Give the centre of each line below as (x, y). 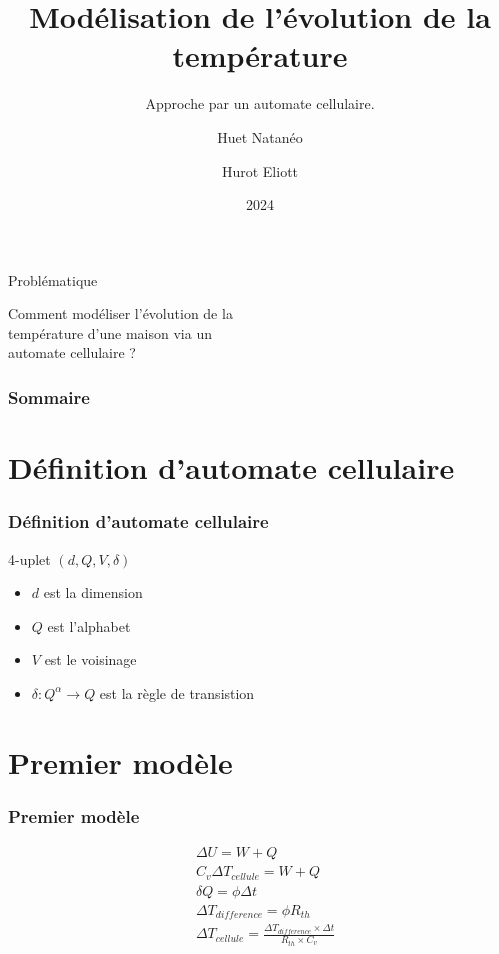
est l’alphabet (89, 625)
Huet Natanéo (260, 136)
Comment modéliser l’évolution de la (120, 313)
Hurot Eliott (260, 170)
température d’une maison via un (110, 332)
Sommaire (49, 396)
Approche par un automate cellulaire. (260, 103)
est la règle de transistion (177, 692)
